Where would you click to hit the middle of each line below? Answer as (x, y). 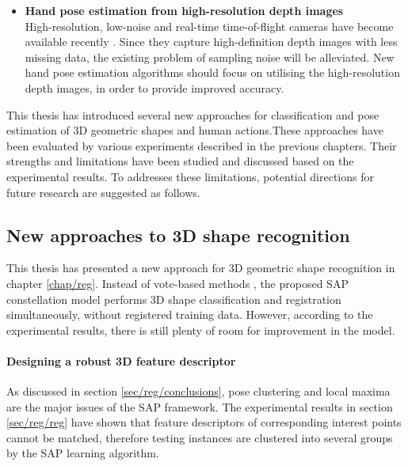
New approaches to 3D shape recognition (178, 235)
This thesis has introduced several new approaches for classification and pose (193, 114)
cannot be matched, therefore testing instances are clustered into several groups (200, 437)
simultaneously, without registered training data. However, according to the (190, 314)
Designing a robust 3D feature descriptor (121, 360)
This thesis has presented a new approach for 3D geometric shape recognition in (201, 268)
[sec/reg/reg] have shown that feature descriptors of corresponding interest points (204, 422)
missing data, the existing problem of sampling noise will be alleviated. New (210, 57)
